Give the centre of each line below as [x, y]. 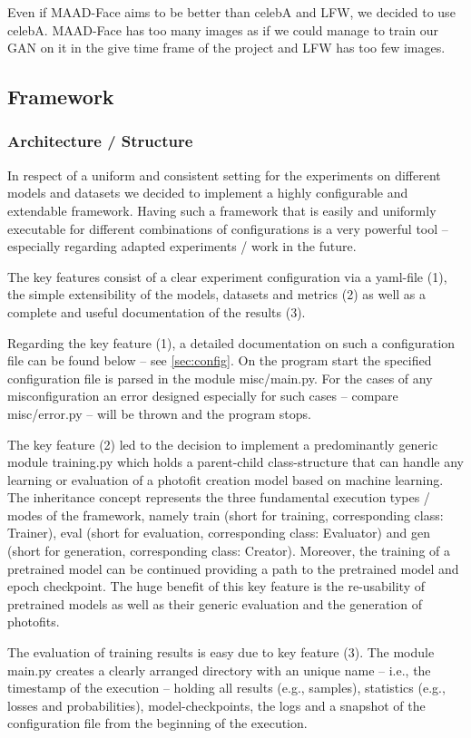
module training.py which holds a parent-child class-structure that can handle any [235, 462]
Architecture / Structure [100, 141]
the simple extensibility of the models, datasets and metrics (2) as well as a [217, 294]
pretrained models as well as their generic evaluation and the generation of [215, 603]
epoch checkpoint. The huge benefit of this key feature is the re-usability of [216, 586]
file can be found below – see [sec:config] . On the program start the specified [220, 360]
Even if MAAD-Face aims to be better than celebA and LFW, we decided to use [231, 12]
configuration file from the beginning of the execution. [157, 723]
